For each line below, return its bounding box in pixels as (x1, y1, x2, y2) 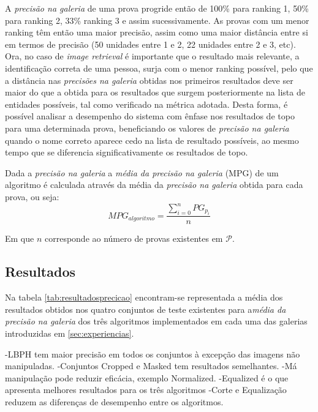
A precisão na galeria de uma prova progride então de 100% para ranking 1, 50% (5, 2, 309, 14)
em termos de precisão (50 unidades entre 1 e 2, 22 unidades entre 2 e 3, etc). (5, 37, 296, 50)
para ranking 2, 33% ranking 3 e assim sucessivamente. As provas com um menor (5, 13, 309, 26)
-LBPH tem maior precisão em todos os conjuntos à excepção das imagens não (5, 347, 300, 360)
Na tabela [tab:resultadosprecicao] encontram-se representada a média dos (5, 291, 283, 304)
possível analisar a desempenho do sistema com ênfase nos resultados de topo (5, 110, 295, 122)
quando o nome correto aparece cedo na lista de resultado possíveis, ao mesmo (5, 133, 299, 146)
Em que (5, 232, 34, 245)
